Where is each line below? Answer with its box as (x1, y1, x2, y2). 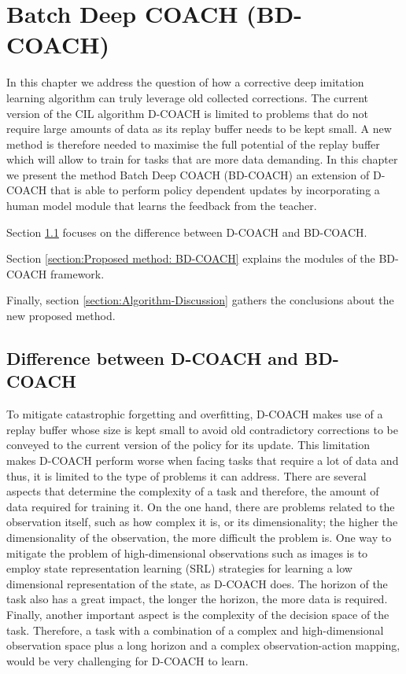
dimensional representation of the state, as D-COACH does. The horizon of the (6, 575, 388, 591)
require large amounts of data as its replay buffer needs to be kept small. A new (6, 120, 392, 137)
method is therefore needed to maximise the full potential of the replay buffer (6, 135, 380, 152)
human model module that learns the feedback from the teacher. (6, 197, 317, 214)
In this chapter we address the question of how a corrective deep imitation (6, 74, 364, 90)
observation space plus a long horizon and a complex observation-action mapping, (6, 637, 400, 654)
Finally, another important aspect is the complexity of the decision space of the (6, 606, 389, 622)
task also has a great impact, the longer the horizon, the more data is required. (6, 591, 388, 607)
